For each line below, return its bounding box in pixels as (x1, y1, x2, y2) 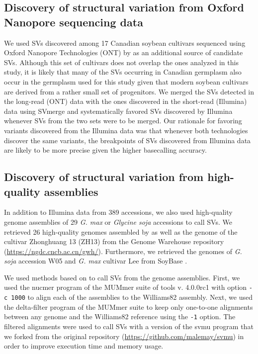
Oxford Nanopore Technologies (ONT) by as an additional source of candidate (4, 47, 243, 58)
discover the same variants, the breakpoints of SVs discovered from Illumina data (4, 135, 251, 145)
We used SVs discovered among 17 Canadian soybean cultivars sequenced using (4, 37, 246, 48)
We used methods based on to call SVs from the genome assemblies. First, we (4, 272, 240, 282)
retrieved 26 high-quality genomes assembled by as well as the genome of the (4, 226, 238, 237)
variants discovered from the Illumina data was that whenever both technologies (4, 125, 248, 135)
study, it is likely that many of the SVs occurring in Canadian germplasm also (4, 67, 242, 77)
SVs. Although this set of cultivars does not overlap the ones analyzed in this (4, 57, 239, 67)
